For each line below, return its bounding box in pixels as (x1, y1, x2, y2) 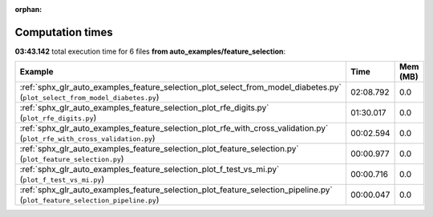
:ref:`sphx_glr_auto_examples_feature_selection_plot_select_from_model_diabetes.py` (19, 82, 342, 93)
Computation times (14, 25, 113, 39)
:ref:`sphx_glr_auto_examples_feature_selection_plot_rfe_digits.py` (19, 102, 269, 114)
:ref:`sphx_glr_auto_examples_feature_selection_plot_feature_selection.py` (19, 143, 300, 155)
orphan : (14, 5, 42, 14)
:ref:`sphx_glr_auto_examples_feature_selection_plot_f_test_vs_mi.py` (19, 164, 280, 175)
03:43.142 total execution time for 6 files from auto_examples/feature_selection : (14, 46, 286, 56)
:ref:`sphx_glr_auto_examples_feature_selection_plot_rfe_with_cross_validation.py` (19, 123, 329, 134)
